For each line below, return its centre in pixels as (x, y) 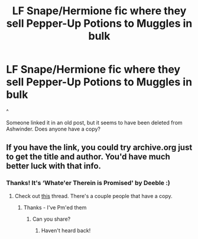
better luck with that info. (54, 166)
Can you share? (51, 219)
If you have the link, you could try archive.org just (99, 147)
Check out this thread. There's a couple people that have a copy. (93, 196)
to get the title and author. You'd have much (88, 157)
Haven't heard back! (66, 230)
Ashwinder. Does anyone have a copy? (53, 129)
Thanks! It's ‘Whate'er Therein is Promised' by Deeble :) (88, 183)
